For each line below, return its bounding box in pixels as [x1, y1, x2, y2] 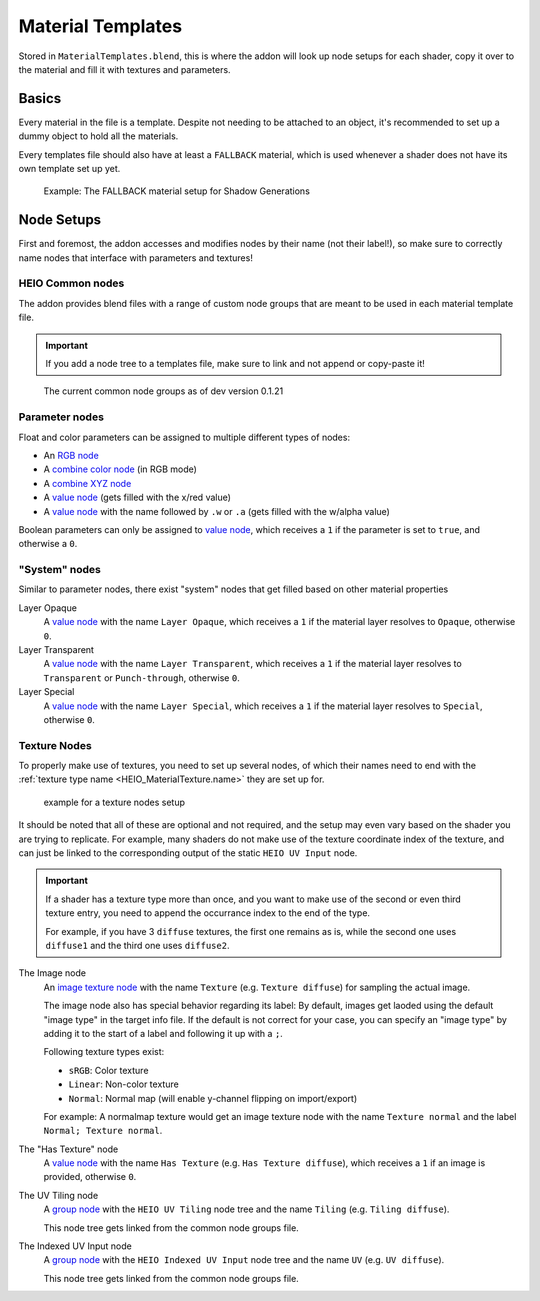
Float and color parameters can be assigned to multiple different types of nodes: [18, 431, 350, 443]
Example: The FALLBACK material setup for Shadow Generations [43, 185, 310, 197]
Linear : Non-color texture [68, 1078, 179, 1090]
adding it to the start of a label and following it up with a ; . [43, 1027, 284, 1039]
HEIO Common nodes [18, 276, 125, 290]
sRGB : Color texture [68, 1064, 149, 1076]
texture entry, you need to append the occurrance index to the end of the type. [45, 907, 370, 919]
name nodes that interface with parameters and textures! [18, 251, 254, 264]
